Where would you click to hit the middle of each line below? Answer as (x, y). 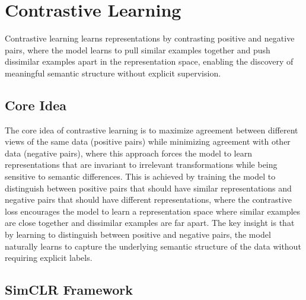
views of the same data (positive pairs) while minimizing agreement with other (148, 141)
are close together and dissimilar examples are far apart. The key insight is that (150, 223)
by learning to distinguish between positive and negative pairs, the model (138, 234)
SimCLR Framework (69, 290)
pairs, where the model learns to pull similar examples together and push (138, 50)
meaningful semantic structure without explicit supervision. (113, 73)
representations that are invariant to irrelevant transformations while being (141, 165)
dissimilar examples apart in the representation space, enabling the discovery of (149, 61)
